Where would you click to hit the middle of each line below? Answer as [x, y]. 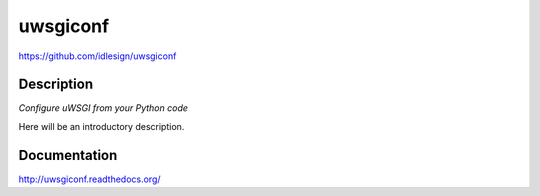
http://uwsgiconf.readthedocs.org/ [89, 179]
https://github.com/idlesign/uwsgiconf [97, 56]
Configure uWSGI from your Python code [103, 108]
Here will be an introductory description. [101, 126]
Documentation [68, 155]
